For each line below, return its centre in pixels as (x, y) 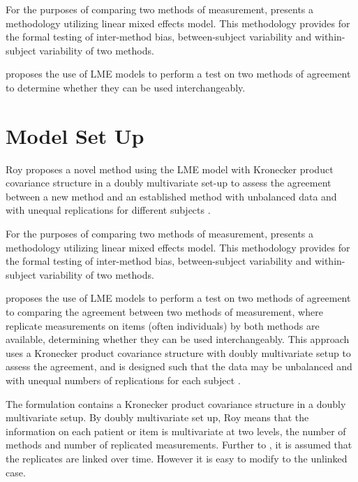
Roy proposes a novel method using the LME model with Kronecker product (170, 169)
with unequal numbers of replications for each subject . (123, 380)
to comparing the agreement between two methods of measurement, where (164, 312)
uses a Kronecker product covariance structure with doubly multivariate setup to (178, 352)
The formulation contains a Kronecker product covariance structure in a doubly (176, 403)
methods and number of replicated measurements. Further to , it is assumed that (179, 445)
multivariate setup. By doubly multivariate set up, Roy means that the (157, 417)
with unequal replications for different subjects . (108, 210)
